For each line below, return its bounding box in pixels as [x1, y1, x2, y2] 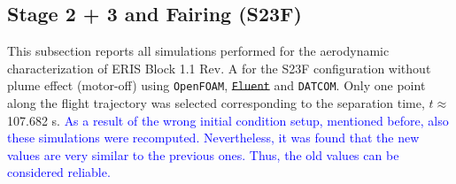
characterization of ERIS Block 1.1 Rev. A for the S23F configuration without [7, 58, 431, 77]
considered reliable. [7, 163, 111, 181]
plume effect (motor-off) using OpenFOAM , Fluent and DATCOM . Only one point [7, 76, 426, 95]
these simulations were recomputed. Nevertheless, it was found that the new [7, 128, 420, 147]
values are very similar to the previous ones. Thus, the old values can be [7, 145, 399, 164]
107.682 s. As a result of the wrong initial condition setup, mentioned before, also [7, 111, 449, 129]
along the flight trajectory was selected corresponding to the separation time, [7, 94, 425, 112]
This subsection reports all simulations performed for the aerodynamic [7, 42, 390, 60]
